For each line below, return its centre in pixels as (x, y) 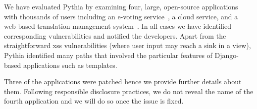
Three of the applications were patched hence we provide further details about (123, 82)
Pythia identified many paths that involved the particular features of (108, 55)
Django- (227, 55)
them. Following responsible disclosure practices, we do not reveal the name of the (129, 91)
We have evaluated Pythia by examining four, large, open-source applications (121, 6)
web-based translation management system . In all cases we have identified (118, 26)
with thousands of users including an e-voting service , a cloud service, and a (121, 16)
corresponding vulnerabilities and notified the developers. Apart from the (115, 35)
